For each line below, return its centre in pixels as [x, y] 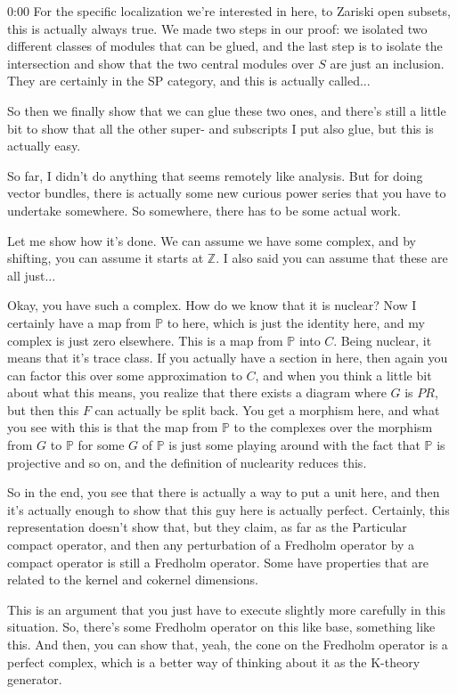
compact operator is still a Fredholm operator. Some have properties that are [218, 562]
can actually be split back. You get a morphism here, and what [267, 409]
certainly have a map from [79, 322]
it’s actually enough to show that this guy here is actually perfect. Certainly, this [228, 509]
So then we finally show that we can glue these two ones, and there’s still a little [227, 110]
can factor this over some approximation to [125, 375]
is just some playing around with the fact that [294, 445]
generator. [35, 679]
